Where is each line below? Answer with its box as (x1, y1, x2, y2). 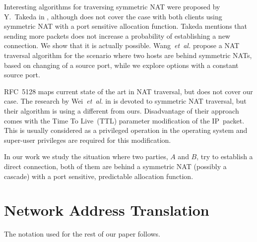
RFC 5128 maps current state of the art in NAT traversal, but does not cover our (4, 86, 253, 96)
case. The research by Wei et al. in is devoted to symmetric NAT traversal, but (4, 96, 247, 106)
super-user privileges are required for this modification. (4, 134, 171, 145)
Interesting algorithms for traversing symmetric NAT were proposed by (4, 1, 220, 11)
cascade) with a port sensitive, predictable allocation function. (4, 171, 193, 181)
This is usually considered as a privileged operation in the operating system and (4, 125, 248, 135)
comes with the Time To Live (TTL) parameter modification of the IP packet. (4, 115, 245, 125)
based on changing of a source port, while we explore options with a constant (4, 60, 239, 70)
